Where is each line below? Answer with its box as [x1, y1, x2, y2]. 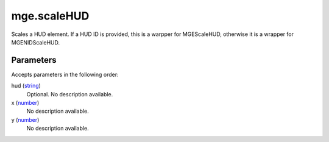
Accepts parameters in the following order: [11, 71, 119, 78]
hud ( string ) [11, 82, 41, 90]
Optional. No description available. [26, 90, 113, 98]
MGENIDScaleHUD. [11, 38, 60, 46]
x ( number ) [11, 99, 40, 107]
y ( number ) [11, 116, 40, 123]
